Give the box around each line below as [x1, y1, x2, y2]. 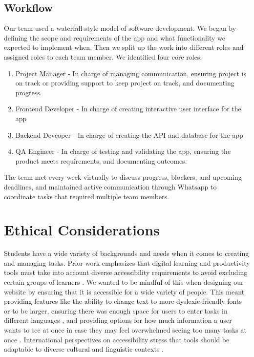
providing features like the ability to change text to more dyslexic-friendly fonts [4, 296, 242, 306]
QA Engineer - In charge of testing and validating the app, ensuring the [15, 146, 231, 156]
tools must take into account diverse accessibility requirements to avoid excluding [4, 267, 248, 277]
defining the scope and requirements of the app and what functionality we [4, 32, 225, 42]
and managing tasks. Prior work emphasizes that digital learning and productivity [4, 257, 250, 268]
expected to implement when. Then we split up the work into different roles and [4, 42, 244, 52]
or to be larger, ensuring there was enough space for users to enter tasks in [4, 305, 228, 315]
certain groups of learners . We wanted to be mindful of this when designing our [4, 277, 244, 287]
